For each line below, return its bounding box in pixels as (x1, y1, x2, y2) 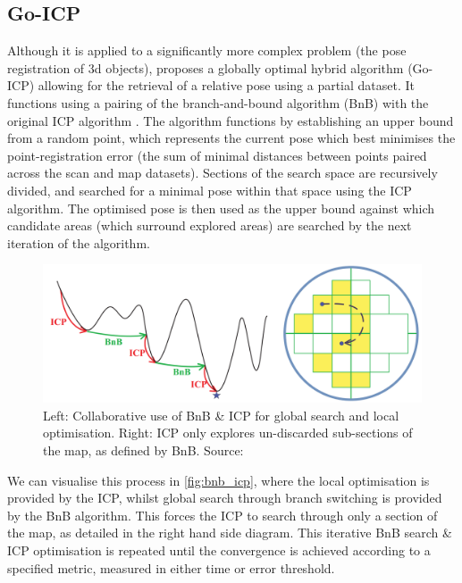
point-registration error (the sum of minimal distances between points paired (7, 146, 427, 164)
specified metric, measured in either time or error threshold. (7, 558, 335, 577)
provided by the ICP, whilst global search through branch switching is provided (7, 488, 442, 507)
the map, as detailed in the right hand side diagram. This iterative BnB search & (7, 523, 452, 542)
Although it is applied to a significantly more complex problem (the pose (7, 41, 407, 60)
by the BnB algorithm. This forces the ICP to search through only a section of (7, 505, 438, 524)
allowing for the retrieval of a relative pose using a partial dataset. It (38, 76, 416, 95)
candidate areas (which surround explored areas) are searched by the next (7, 216, 412, 235)
